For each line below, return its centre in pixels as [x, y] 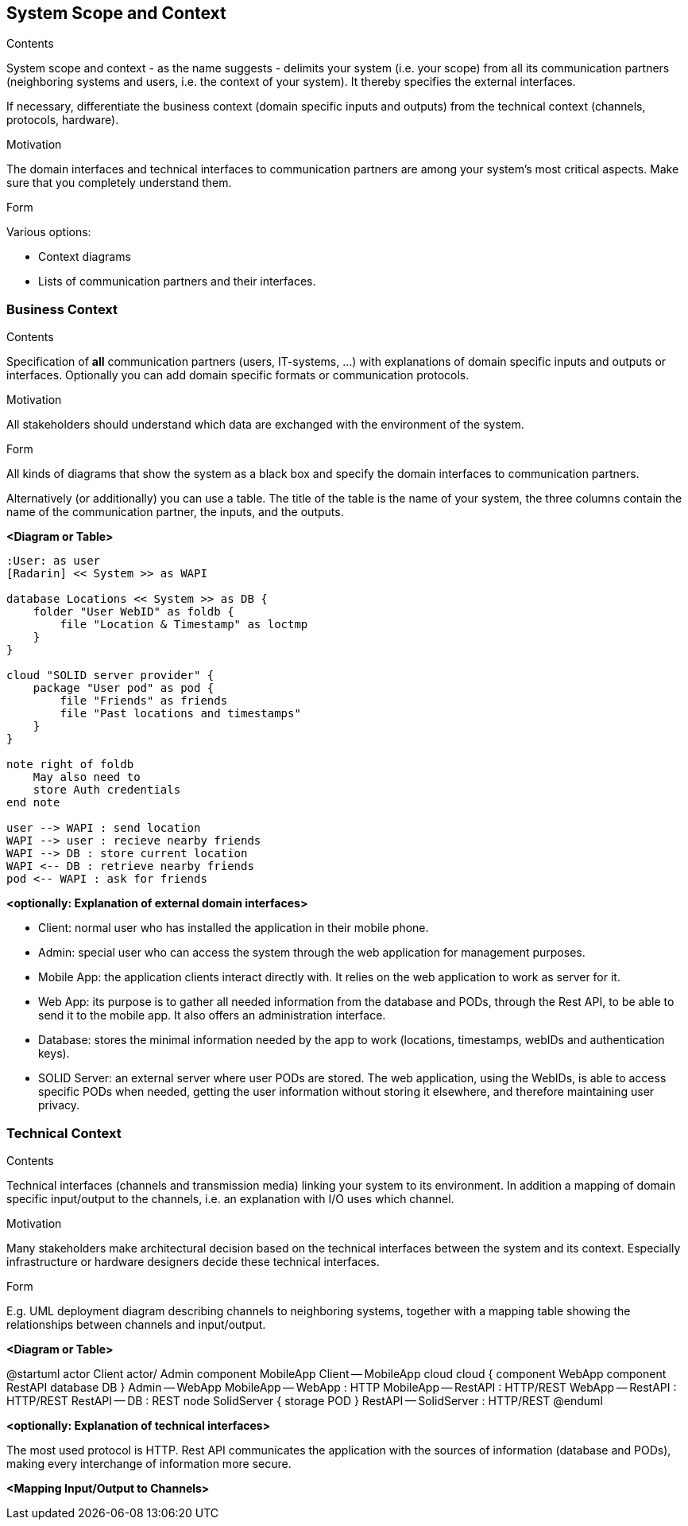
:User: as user [54, 561]
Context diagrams [85, 257]
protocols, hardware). [63, 120]
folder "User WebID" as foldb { [133, 612]
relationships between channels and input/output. [136, 1324]
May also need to [87, 777]
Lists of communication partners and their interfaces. [177, 282]
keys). [54, 1054]
